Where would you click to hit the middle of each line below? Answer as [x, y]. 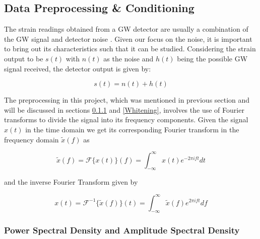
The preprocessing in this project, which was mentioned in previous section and [127, 100]
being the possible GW [212, 58]
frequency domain [31, 139]
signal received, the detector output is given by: [78, 68]
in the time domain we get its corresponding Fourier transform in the [132, 129]
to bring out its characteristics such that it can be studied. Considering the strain [130, 49]
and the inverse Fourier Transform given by [71, 182]
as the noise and [128, 58]
